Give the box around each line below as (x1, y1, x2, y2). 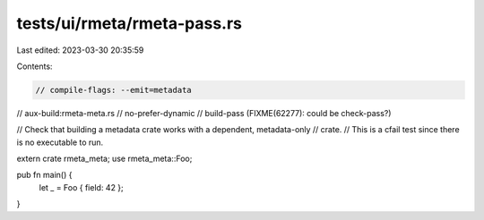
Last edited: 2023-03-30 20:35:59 (16, 45, 144, 55)
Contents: (16, 61, 53, 72)
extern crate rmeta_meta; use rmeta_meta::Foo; (16, 153, 193, 165)
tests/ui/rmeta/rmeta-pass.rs (16, 13, 242, 33)
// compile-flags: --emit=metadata (35, 85, 192, 95)
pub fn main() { (16, 170, 73, 181)
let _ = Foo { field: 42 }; (39, 182, 125, 192)
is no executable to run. (16, 137, 104, 148)
